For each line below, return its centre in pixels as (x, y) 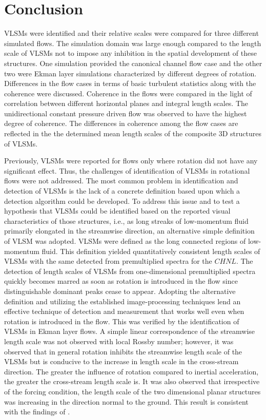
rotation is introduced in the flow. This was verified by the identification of (122, 321)
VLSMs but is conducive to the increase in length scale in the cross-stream (121, 361)
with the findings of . (37, 412)
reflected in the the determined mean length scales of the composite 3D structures (133, 133)
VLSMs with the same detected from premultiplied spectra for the (108, 261)
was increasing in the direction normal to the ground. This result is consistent (126, 401)
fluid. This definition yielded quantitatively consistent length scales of (151, 251)
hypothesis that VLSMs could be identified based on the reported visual (117, 211)
